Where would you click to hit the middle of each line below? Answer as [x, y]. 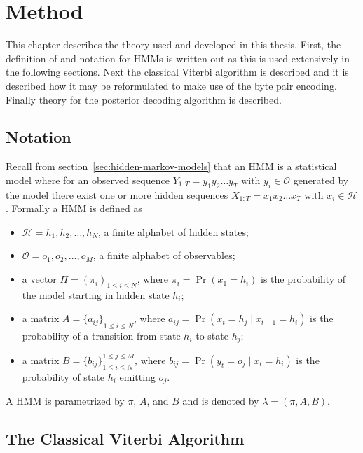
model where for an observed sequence [88, 180]
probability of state [63, 376]
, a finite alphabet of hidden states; [173, 231]
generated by [321, 180]
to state [212, 335]
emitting [137, 376]
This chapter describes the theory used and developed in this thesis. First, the [173, 44]
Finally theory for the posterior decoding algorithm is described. [144, 99]
